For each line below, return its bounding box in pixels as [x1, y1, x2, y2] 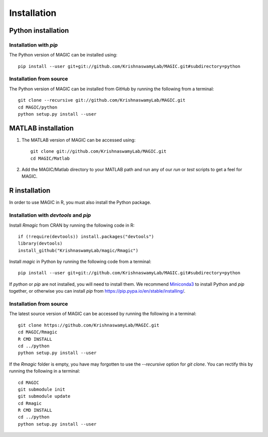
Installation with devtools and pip [9, 212, 91, 219]
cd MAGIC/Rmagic [18, 329, 58, 335]
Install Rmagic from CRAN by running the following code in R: [9, 222, 135, 228]
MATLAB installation [9, 124, 74, 132]
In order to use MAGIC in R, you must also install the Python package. [9, 199, 151, 205]
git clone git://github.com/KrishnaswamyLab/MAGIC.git [30, 149, 167, 154]
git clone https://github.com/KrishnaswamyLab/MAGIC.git [18, 322, 160, 328]
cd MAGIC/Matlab [30, 155, 70, 161]
